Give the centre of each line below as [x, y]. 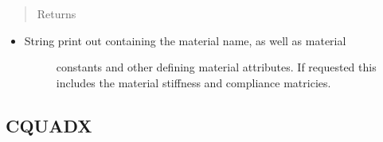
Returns [57, 13]
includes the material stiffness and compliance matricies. [193, 82]
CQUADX [49, 125]
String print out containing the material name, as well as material [185, 40]
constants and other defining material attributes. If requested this [216, 67]
